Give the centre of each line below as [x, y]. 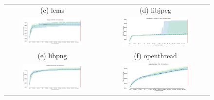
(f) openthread [155, 55]
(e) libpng [52, 55]
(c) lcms [53, 9]
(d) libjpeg [156, 9]
